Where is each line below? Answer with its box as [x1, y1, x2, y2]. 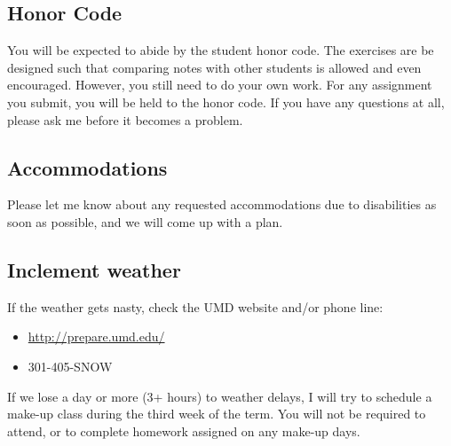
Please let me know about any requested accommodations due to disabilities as [7, 195, 437, 214]
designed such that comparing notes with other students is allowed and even [7, 58, 422, 76]
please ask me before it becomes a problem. [7, 110, 243, 129]
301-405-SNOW [28, 356, 113, 375]
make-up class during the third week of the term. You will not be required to [7, 404, 426, 423]
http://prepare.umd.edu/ [28, 327, 165, 346]
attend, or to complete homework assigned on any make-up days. [7, 421, 360, 440]
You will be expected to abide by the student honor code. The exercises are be [7, 41, 434, 59]
